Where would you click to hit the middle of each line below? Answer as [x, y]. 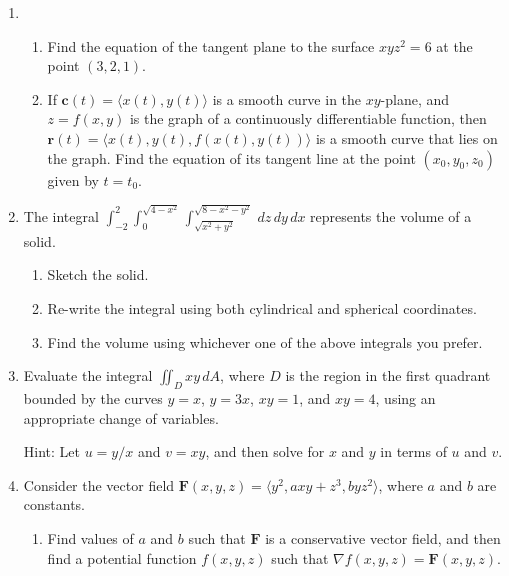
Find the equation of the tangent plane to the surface [211, 45]
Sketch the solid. [98, 274]
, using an [405, 398]
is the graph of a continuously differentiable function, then [308, 118]
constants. [54, 504]
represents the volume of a [391, 215]
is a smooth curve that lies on [406, 137]
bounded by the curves [93, 398]
